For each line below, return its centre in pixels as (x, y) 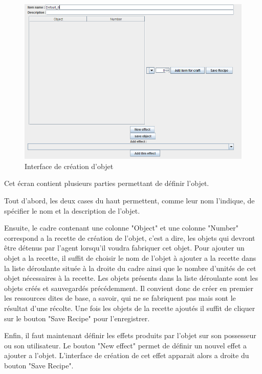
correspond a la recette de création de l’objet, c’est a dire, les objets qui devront (130, 237)
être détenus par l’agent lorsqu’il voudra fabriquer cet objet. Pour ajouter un (124, 248)
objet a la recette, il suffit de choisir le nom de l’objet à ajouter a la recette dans (130, 257)
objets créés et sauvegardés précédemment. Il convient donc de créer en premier (129, 288)
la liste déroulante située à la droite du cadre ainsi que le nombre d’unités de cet (130, 268)
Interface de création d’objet (69, 166)
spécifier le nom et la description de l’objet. (72, 210)
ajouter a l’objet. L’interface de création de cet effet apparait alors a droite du (127, 355)
